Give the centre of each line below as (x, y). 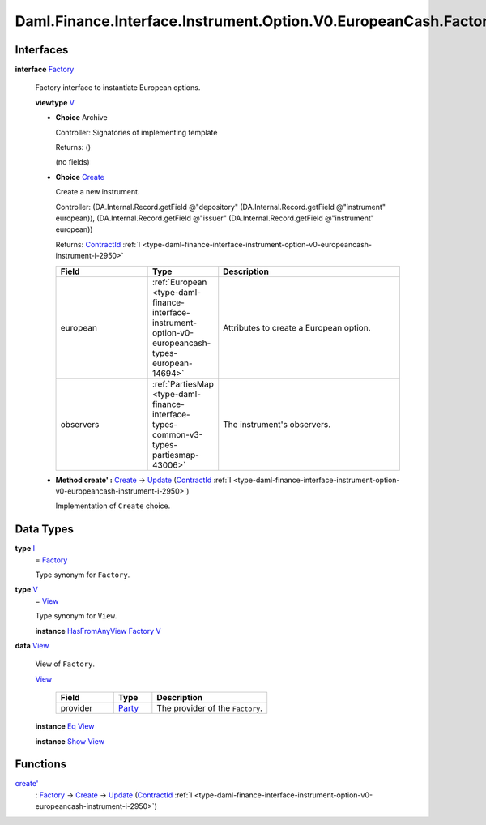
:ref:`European (179, 282)
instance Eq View (65, 726)
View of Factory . (65, 664)
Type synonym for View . (76, 616)
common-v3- (177, 434)
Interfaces (42, 50)
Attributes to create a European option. (297, 327)
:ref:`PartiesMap (183, 383)
